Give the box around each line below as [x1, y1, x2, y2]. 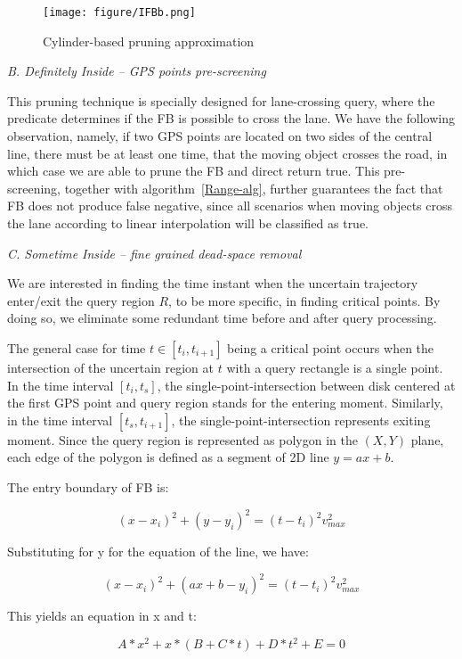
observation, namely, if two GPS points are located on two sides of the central [7, 127, 433, 145]
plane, [410, 430, 444, 449]
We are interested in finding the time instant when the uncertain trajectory [7, 274, 418, 292]
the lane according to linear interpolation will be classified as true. [7, 214, 369, 232]
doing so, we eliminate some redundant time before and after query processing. [7, 309, 437, 327]
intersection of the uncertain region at [7, 358, 214, 376]
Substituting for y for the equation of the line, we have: [7, 542, 309, 561]
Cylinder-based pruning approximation [43, 31, 255, 50]
